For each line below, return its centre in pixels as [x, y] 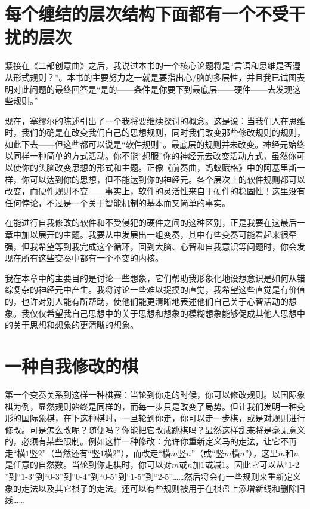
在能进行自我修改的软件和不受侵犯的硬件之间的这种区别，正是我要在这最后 [151, 223]
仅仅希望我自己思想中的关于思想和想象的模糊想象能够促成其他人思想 [163, 313]
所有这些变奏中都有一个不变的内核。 [92, 258]
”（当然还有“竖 [71, 453]
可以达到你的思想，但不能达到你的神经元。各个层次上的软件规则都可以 [167, 179]
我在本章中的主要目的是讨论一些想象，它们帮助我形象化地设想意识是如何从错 [155, 278]
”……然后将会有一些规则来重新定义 [235, 476]
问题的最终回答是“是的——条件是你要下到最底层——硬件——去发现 [161, 89]
